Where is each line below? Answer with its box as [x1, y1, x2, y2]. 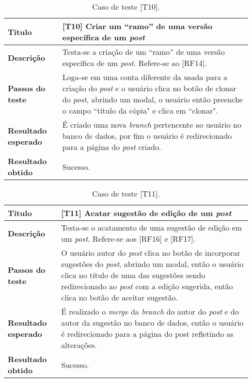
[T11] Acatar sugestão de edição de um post [61, 207, 232, 218]
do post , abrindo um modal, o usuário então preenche [62, 94, 243, 105]
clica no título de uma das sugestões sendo [61, 269, 205, 281]
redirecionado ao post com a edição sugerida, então [61, 281, 233, 292]
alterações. [61, 339, 97, 350]
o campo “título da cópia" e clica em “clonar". [62, 105, 218, 116]
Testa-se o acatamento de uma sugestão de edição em [61, 222, 242, 233]
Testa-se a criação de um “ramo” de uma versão [62, 46, 225, 57]
